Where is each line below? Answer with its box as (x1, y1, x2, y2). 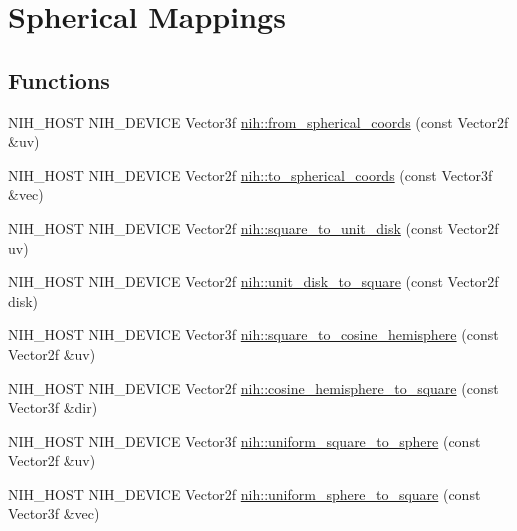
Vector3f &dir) (8, 397, 98, 418)
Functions (8, 64, 110, 95)
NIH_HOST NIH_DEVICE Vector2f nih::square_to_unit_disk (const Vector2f (8, 217, 499, 238)
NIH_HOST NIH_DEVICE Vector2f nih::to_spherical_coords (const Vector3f (8, 164, 493, 185)
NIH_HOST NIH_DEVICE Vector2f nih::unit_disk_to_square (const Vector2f (8, 271, 499, 292)
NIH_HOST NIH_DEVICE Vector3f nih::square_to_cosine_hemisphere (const (8, 324, 499, 345)
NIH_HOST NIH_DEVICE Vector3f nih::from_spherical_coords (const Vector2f (8, 111, 509, 132)
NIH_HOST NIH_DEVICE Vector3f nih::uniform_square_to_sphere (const (8, 430, 481, 451)
